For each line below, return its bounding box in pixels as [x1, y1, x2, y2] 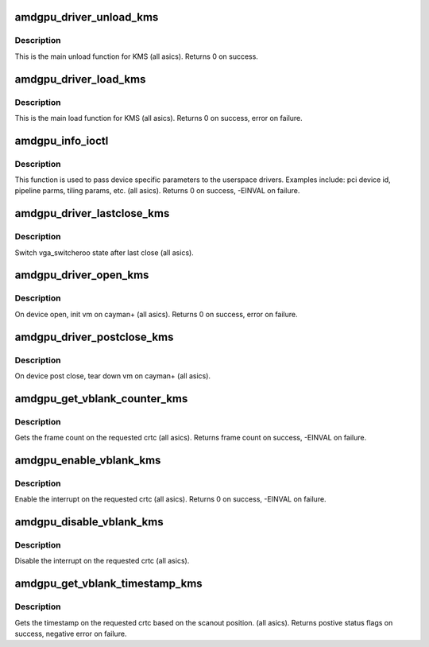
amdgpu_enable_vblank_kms [14, 453, 161, 467]
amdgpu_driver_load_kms [14, 72, 146, 86]
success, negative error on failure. [14, 629, 127, 638]
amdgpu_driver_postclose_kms [14, 330, 174, 343]
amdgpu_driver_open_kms [14, 269, 149, 282]
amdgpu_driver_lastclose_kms [14, 207, 170, 220]
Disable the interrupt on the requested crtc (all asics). [14, 556, 190, 566]
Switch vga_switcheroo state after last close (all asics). [14, 247, 194, 258]
